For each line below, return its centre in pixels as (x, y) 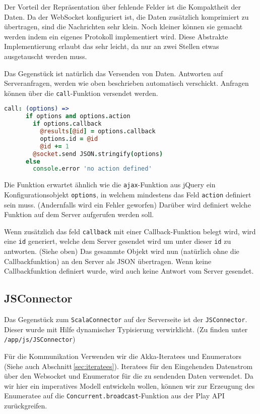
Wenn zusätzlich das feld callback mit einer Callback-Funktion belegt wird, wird (130, 231)
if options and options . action (78, 116)
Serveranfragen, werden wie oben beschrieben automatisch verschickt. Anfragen (126, 83)
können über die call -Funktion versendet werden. (81, 93)
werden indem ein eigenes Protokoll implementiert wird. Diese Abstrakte (116, 36)
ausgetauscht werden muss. (46, 56)
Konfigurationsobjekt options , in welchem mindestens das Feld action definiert (128, 194)
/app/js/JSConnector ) (40, 339)
